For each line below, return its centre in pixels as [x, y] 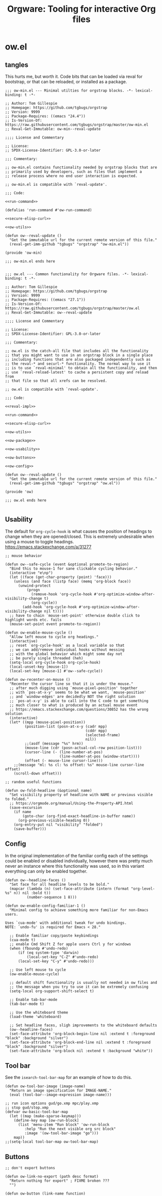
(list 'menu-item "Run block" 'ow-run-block [64, 1125]
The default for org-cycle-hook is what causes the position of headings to [79, 531]
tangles [17, 65]
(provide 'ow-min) [24, 253]
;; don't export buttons [30, 1168]
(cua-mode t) [23, 940]
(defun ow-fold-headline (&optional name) [49, 790]
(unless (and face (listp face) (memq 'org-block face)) [73, 581]
